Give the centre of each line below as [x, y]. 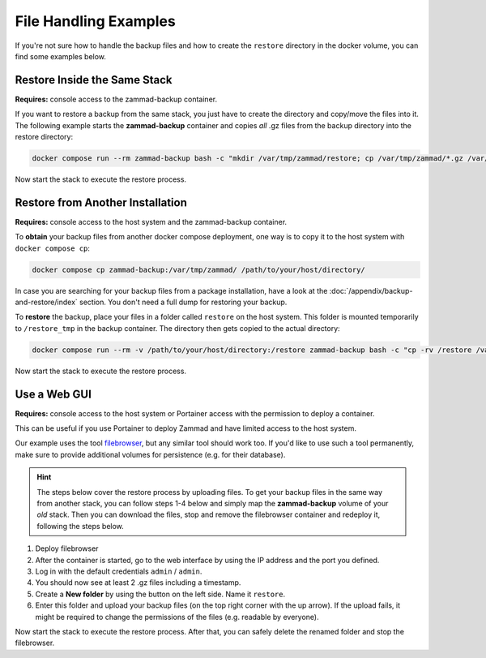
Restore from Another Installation [101, 202]
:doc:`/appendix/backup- [371, 290]
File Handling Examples [95, 21]
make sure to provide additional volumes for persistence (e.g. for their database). [150, 454]
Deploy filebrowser [67, 548]
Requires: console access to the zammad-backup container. [116, 99]
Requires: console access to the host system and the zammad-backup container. [151, 221]
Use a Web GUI [53, 394]
